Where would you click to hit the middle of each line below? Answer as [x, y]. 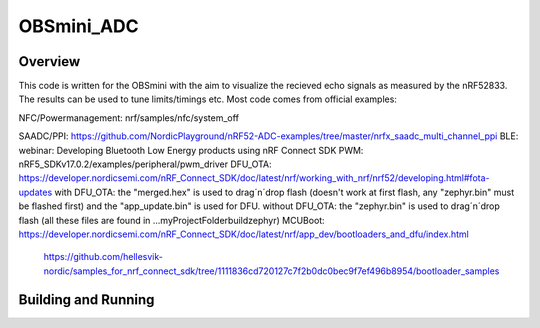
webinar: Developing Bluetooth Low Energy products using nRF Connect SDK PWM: [191, 150]
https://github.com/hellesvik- [103, 257]
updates [35, 192]
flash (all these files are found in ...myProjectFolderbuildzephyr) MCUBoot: [171, 220]
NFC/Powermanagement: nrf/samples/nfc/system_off [129, 117]
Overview [49, 61]
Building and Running [86, 299]
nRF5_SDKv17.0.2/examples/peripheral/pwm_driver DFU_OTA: [145, 164]
